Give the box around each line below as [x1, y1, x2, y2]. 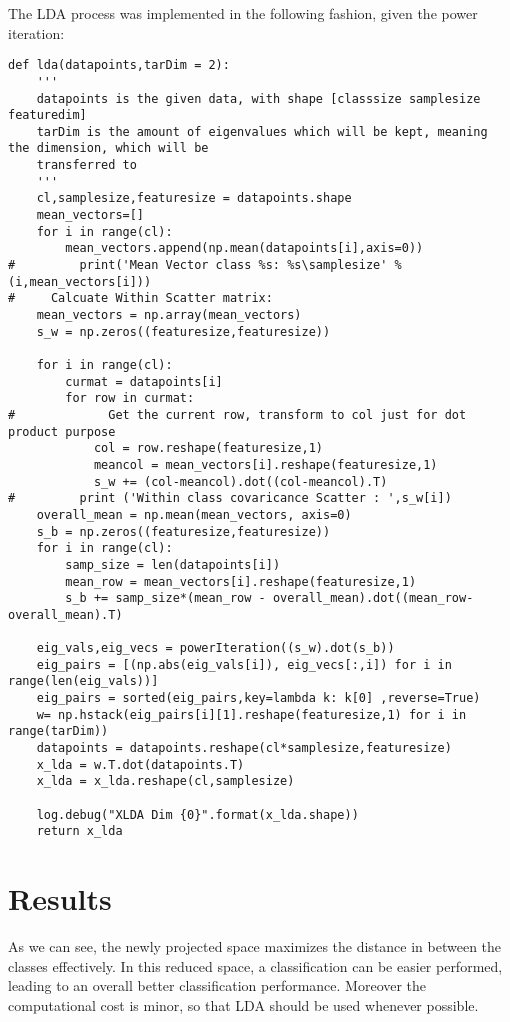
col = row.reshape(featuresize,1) [93, 441, 323, 456]
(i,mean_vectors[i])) [8, 274, 152, 289]
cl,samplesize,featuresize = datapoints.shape [36, 191, 352, 206]
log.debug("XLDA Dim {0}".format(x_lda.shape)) [36, 807, 359, 822]
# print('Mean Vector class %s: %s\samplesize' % [8, 258, 402, 273]
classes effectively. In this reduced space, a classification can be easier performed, [8, 955, 503, 976]
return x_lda [36, 824, 123, 839]
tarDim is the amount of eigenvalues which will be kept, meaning [36, 124, 488, 139]
